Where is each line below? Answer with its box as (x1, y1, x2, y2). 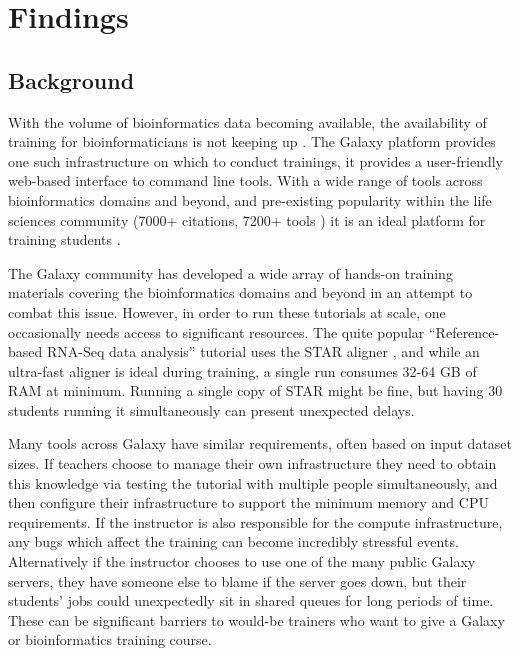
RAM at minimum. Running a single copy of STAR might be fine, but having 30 (8, 380, 503, 401)
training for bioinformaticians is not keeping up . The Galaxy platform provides (8, 131, 496, 152)
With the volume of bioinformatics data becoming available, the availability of (8, 111, 487, 132)
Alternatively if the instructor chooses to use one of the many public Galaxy (8, 551, 476, 572)
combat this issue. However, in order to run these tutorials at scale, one (8, 301, 446, 322)
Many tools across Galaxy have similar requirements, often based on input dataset (8, 433, 513, 454)
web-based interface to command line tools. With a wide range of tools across (8, 170, 483, 191)
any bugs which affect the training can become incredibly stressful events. (8, 531, 459, 552)
